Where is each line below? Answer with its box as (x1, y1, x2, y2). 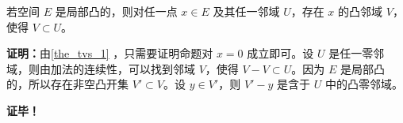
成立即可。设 (247, 45, 314, 61)
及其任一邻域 (213, 3, 280, 19)
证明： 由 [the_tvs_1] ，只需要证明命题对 (6, 45, 213, 61)
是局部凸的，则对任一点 (55, 3, 178, 19)
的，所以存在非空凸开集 (6, 76, 129, 92)
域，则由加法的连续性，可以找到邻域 (6, 60, 195, 76)
